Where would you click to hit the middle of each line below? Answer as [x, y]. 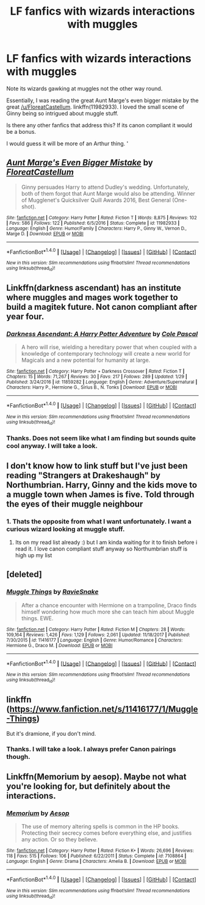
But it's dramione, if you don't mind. [51, 733]
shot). [29, 207]
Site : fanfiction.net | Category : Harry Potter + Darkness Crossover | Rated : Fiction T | [95, 372]
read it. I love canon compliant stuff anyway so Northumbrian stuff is [101, 549]
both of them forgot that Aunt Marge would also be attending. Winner [108, 193]
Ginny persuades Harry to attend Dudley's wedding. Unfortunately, [105, 187]
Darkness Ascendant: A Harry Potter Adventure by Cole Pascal [102, 334]
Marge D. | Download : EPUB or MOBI [45, 233]
